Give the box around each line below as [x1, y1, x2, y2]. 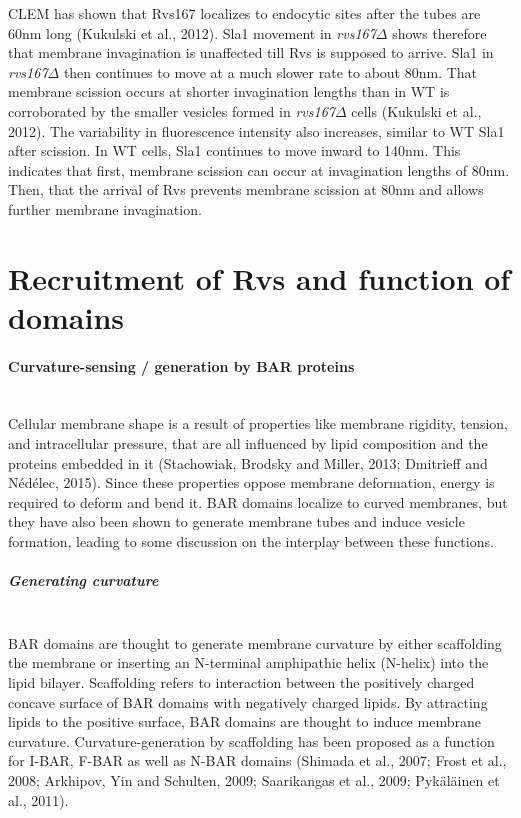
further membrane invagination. [8, 198, 202, 219]
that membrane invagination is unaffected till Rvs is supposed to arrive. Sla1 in [8, 42, 494, 63]
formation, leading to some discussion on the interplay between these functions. [8, 531, 494, 552]
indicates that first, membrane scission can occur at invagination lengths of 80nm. [8, 159, 510, 180]
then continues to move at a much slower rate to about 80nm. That [63, 61, 478, 82]
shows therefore [392, 22, 487, 43]
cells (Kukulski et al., [351, 100, 482, 121]
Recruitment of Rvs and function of [8, 257, 511, 298]
